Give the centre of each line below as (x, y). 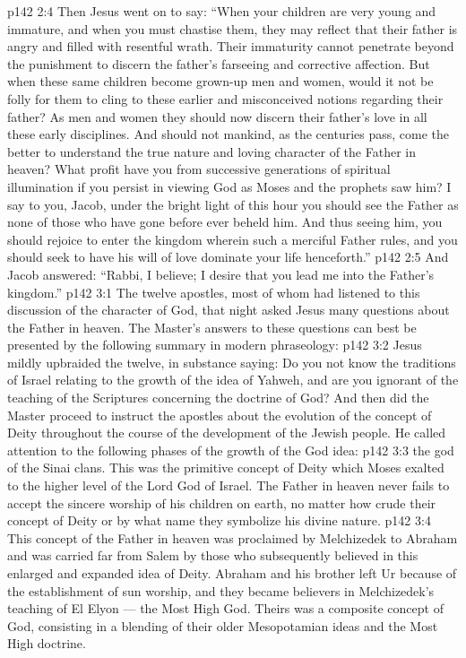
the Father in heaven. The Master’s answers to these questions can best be (212, 327)
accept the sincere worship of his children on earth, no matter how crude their (222, 502)
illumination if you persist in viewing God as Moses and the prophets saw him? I (229, 186)
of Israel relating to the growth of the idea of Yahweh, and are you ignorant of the (233, 380)
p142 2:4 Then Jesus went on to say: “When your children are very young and (222, 11)
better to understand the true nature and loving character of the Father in (211, 151)
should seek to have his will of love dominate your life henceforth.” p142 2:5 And (228, 257)
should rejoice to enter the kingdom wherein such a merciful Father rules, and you (233, 239)
